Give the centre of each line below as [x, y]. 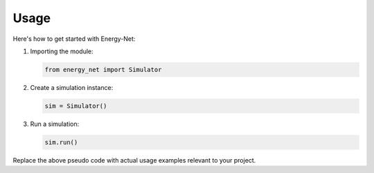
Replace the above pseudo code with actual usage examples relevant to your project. [134, 160]
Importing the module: [62, 51]
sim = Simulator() [76, 106]
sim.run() [61, 142]
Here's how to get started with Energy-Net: [74, 39]
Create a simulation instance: [72, 87]
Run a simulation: [55, 124]
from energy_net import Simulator [103, 70]
